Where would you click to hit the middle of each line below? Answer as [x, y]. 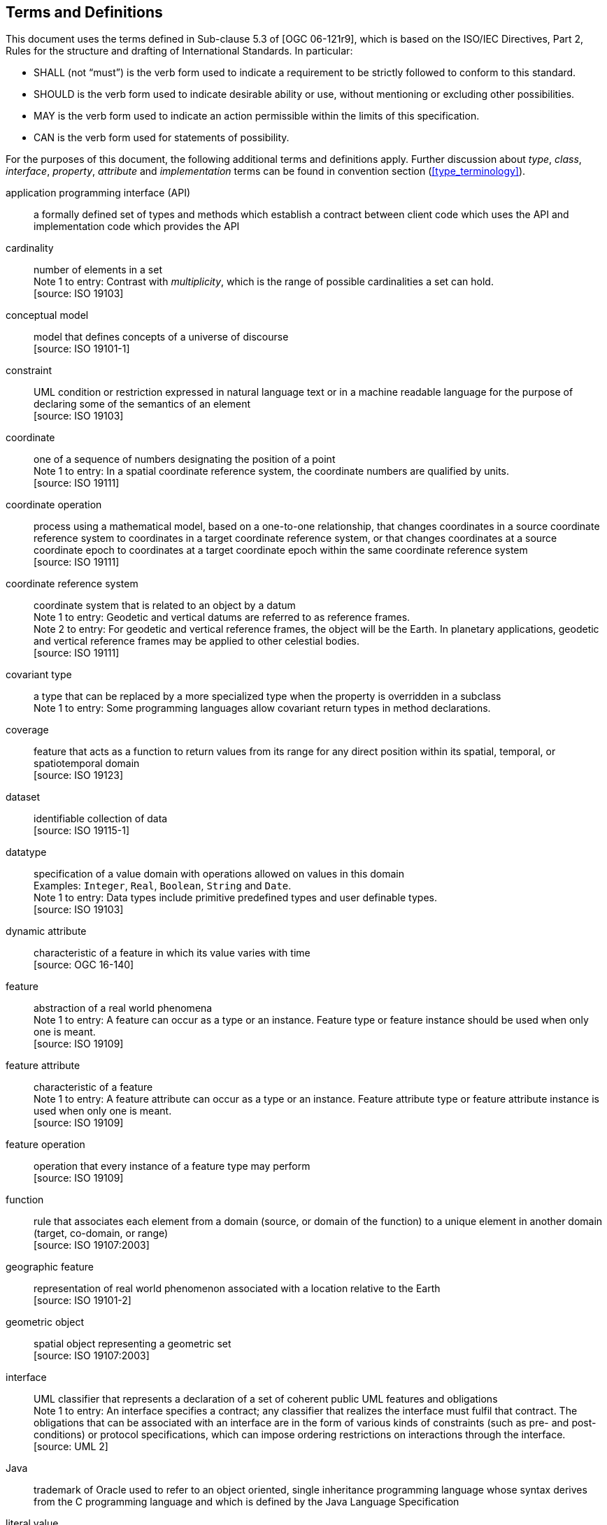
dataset [23, 797]
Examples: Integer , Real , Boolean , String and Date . [163, 886]
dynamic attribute [46, 931]
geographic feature [50, 1267]
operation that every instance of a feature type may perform [172, 1166]
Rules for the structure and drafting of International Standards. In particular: [179, 51]
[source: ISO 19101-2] [83, 1301]
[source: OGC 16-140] [84, 965]
